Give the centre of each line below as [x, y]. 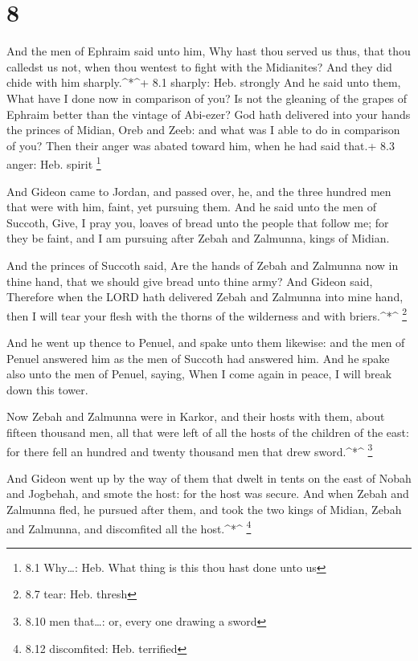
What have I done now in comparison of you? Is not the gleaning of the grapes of [207, 98]
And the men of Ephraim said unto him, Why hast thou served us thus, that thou [209, 51]
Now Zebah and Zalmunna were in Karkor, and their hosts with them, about [196, 416]
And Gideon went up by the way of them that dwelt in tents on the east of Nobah [209, 477]
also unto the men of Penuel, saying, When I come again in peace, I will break [199, 374]
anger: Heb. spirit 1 [54, 163]
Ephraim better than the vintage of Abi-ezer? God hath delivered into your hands [209, 114]
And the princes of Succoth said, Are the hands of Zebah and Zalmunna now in [203, 265]
